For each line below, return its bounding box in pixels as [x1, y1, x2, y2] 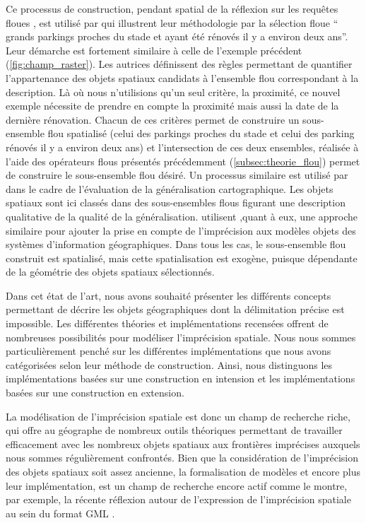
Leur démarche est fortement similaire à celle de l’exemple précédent [6, 42, 302, 57]
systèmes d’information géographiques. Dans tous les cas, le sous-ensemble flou [6, 237, 346, 252]
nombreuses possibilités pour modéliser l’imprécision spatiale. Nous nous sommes [6, 329, 356, 344]
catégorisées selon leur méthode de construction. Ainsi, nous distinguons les [6, 357, 333, 372]
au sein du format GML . [6, 505, 115, 520]
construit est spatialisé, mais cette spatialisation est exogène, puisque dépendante [6, 250, 358, 265]
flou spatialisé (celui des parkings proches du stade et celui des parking [47, 126, 355, 141]
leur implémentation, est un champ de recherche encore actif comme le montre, [6, 478, 348, 493]
